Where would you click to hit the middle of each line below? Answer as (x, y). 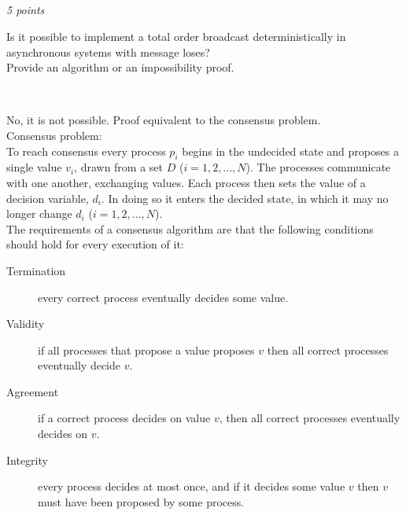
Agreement (33, 391)
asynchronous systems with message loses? (108, 51)
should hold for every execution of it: (95, 244)
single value (34, 167)
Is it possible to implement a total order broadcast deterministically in (176, 36)
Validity (26, 324)
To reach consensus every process (86, 151)
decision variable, (48, 198)
